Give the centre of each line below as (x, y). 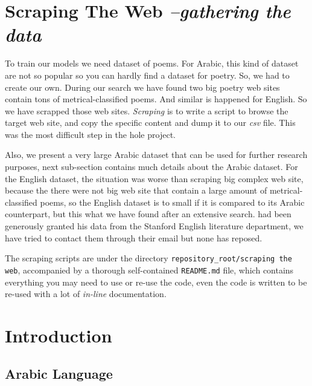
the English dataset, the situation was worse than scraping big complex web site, (154, 178)
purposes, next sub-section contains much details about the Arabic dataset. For (151, 167)
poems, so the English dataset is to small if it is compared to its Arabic (172, 202)
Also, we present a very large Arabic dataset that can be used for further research (156, 155)
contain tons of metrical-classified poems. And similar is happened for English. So (156, 99)
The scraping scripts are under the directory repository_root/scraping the (148, 258)
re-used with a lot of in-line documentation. (86, 294)
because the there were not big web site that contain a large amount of (136, 190)
